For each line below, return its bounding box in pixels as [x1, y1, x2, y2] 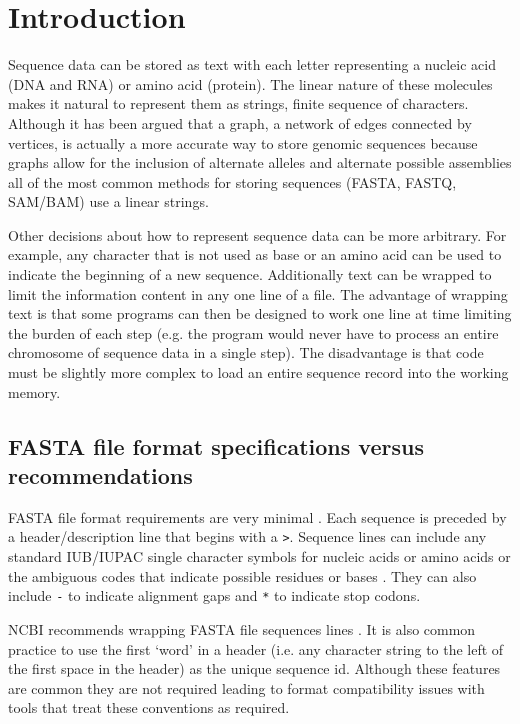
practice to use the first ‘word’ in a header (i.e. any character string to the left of [8, 638, 504, 659]
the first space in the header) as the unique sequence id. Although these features [8, 658, 501, 679]
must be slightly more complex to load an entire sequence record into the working [8, 362, 509, 383]
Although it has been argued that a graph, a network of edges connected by [8, 112, 472, 133]
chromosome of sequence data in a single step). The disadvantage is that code [8, 342, 484, 363]
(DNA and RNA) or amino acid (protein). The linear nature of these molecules [8, 73, 493, 94]
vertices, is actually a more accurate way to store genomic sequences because [8, 132, 478, 153]
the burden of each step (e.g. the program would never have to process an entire [8, 322, 499, 343]
